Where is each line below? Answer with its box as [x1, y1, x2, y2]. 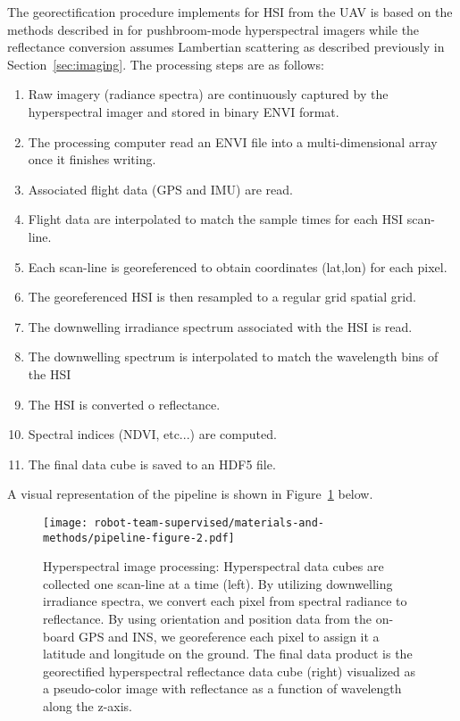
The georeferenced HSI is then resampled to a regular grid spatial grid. [28, 287, 416, 306]
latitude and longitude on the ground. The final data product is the [43, 644, 413, 663]
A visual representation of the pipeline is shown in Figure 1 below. [7, 485, 373, 503]
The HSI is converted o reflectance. [28, 394, 221, 413]
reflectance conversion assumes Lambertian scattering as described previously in [7, 37, 445, 56]
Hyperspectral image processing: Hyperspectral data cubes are [43, 557, 384, 576]
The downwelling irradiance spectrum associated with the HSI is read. [28, 317, 413, 336]
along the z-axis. [43, 696, 133, 715]
